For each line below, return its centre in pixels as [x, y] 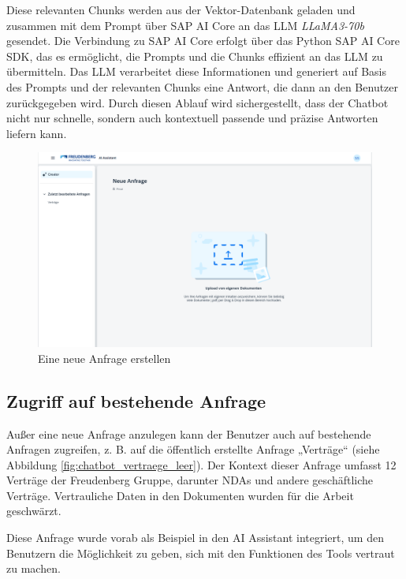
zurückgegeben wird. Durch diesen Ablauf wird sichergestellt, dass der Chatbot [197, 102]
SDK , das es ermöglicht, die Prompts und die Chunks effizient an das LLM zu [195, 56]
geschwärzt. [34, 511]
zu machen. [34, 568]
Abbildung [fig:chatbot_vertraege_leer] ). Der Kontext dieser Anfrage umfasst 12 [201, 464]
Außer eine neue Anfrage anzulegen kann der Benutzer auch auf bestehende [189, 433]
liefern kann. [37, 133]
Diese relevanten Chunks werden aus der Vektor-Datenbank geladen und [181, 9]
